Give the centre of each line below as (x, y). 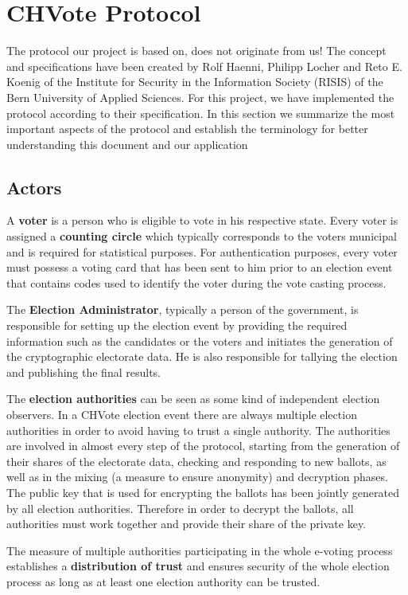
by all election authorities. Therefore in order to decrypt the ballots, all (180, 508)
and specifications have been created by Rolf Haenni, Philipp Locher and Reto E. (204, 66)
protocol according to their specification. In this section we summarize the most (201, 113)
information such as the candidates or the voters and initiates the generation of (200, 341)
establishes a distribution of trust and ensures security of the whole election (198, 566)
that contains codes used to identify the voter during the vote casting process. (196, 282)
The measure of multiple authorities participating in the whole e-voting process (200, 550)
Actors (34, 187)
